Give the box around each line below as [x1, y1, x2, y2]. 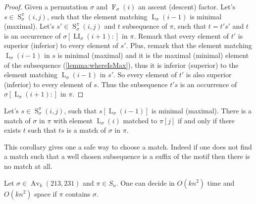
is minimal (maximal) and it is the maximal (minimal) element [57, 50, 249, 60]
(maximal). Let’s [4, 21, 54, 31]
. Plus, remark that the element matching [126, 40, 252, 51]
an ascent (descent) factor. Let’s [138, 1, 236, 11]
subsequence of [122, 21, 167, 31]
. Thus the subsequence [97, 79, 168, 89]
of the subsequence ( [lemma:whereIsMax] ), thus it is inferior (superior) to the [4, 59, 239, 70]
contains [65, 188, 91, 199]
